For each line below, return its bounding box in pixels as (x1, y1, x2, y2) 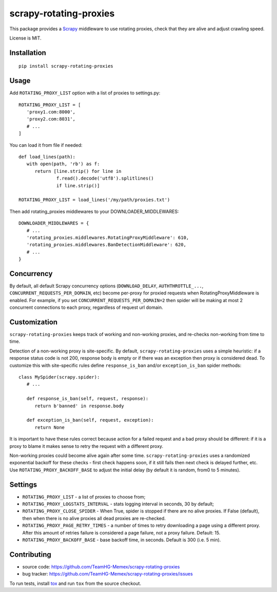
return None (34, 424, 65, 430)
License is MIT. (9, 35, 42, 41)
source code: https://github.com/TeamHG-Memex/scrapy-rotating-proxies (22, 563, 180, 569)
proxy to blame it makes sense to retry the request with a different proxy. (9, 443, 164, 449)
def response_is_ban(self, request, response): (26, 396, 149, 402)
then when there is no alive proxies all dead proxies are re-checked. (22, 515, 166, 521)
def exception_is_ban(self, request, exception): (26, 417, 154, 423)
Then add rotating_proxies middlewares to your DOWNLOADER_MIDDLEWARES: (9, 208, 179, 214)
